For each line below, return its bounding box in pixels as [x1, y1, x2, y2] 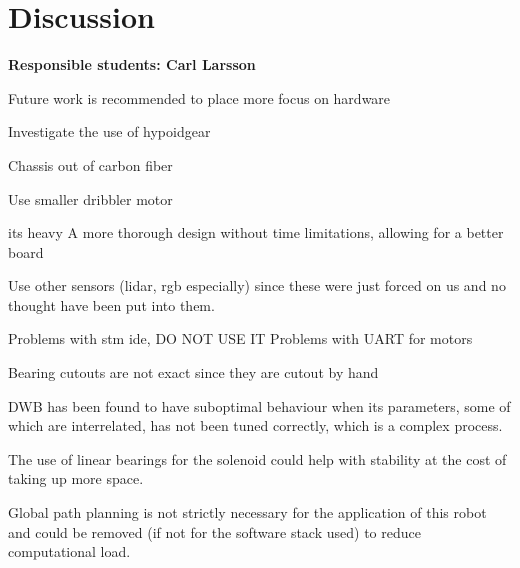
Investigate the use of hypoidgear [8, 121, 211, 142]
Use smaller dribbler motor [8, 188, 173, 209]
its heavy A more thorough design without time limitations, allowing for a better [8, 222, 504, 243]
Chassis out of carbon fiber [8, 154, 173, 175]
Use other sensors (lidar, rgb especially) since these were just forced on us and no [8, 275, 506, 296]
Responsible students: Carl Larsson [8, 54, 256, 75]
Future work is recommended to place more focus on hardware [8, 87, 391, 108]
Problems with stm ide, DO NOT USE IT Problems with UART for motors [8, 328, 473, 349]
